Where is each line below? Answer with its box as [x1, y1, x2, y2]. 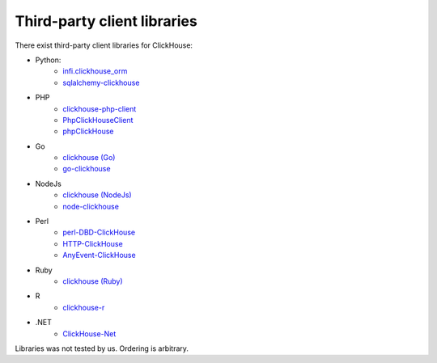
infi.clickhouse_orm [62, 66, 128, 76]
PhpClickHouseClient [62, 115, 134, 125]
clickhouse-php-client [62, 103, 137, 113]
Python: [35, 55, 62, 65]
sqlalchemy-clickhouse [62, 78, 140, 87]
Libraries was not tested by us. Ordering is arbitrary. [15, 344, 189, 353]
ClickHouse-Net [62, 328, 117, 339]
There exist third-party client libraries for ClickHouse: [15, 40, 193, 50]
